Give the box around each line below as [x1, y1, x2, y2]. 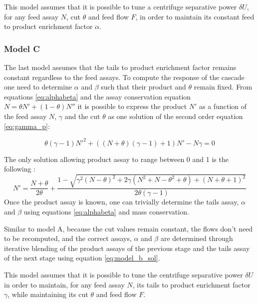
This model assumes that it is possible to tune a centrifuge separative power [4, 1, 237, 11]
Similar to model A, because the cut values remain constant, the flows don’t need [4, 223, 253, 233]
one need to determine [4, 81, 72, 92]
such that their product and [101, 81, 186, 92]
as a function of [199, 101, 247, 111]
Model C [4, 42, 40, 54]
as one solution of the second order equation [108, 110, 243, 121]
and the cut [64, 110, 100, 121]
